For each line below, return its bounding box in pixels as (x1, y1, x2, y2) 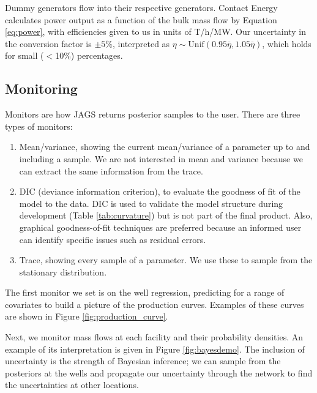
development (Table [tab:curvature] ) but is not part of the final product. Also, (19, 209, 313, 222)
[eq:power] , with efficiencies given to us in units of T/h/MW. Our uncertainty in (5, 25, 306, 38)
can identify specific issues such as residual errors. (19, 233, 206, 245)
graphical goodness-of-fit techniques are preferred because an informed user (19, 220, 302, 233)
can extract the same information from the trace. (19, 164, 203, 177)
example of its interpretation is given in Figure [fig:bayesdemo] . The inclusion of (5, 342, 305, 355)
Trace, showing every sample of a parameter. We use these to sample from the (19, 253, 313, 266)
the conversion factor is (5, 37, 92, 50)
